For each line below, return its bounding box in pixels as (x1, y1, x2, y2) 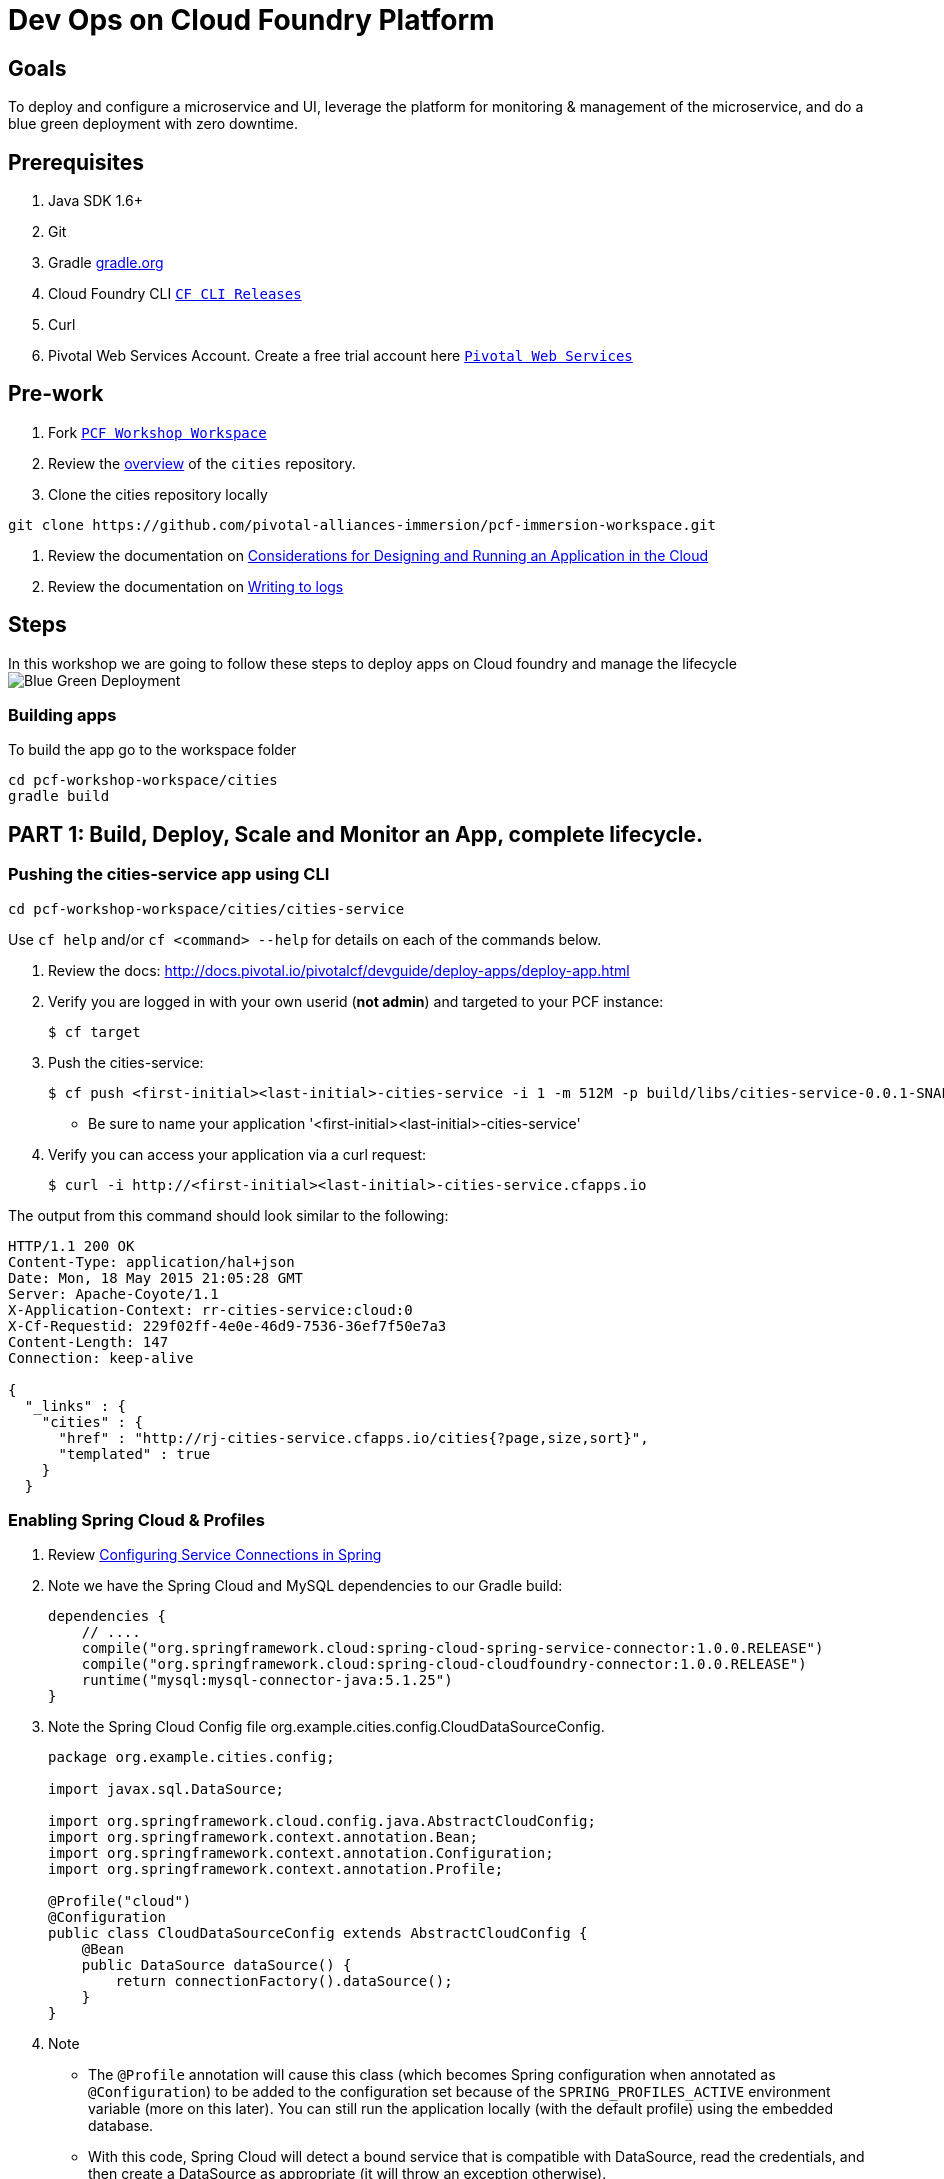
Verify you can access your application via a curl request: (48, 1145, 427, 1163)
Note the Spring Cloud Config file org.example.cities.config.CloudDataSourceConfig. (48, 1718, 605, 1736)
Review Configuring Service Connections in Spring (48, 1546, 382, 1564)
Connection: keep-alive (8, 1349, 194, 1366)
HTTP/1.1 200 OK (8, 1237, 135, 1254)
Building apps (8, 705, 117, 726)
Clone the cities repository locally (48, 485, 268, 503)
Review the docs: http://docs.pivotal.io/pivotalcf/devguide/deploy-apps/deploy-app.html (48, 961, 630, 979)
